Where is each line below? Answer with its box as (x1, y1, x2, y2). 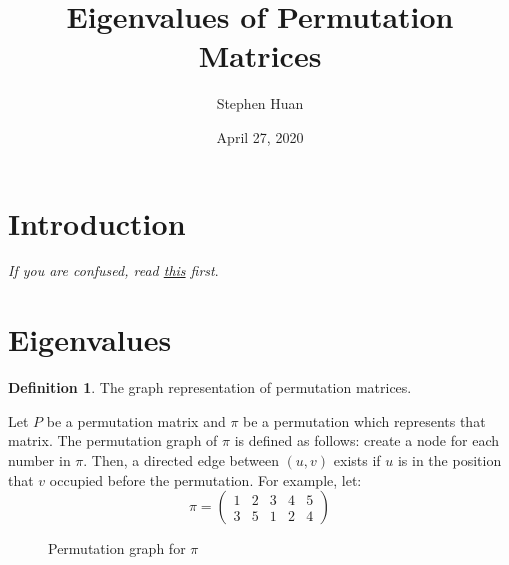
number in (8, 449, 71, 470)
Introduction (8, 202, 186, 243)
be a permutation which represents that (243, 410, 486, 431)
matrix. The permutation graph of (8, 430, 218, 451)
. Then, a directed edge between (83, 449, 279, 470)
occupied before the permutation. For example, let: (49, 469, 362, 490)
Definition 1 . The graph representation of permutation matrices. (8, 377, 412, 398)
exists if (333, 449, 381, 470)
